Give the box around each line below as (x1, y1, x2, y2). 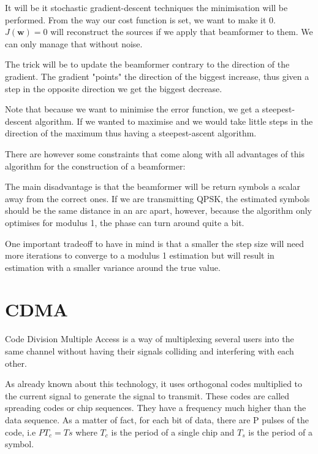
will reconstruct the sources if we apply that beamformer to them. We (50, 25, 313, 38)
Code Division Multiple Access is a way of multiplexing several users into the (5, 332, 294, 345)
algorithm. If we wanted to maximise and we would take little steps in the (35, 114, 313, 127)
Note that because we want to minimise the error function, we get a (5, 103, 260, 115)
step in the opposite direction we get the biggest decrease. (5, 82, 222, 95)
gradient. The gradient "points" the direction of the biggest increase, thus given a (5, 69, 309, 82)
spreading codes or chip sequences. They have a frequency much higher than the (5, 401, 306, 414)
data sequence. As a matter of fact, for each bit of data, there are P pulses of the (5, 413, 309, 426)
